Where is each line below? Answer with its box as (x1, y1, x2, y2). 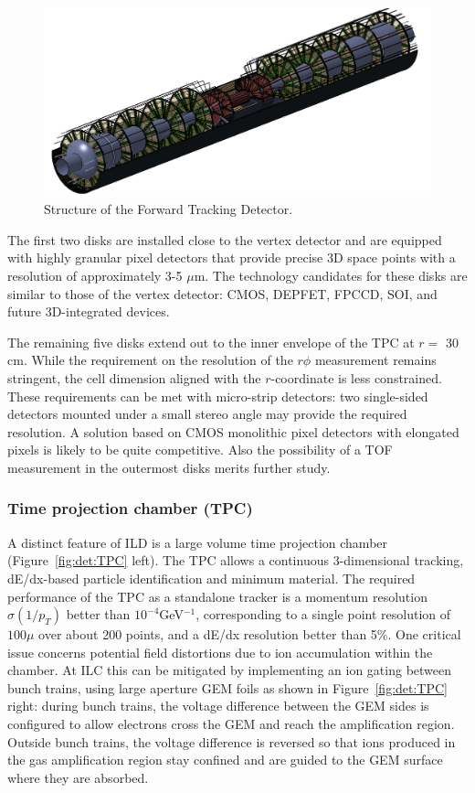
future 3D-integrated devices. (7, 302, 170, 321)
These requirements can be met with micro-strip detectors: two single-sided (7, 386, 428, 405)
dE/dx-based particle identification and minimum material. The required (7, 568, 416, 587)
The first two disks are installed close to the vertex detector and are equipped (7, 230, 442, 249)
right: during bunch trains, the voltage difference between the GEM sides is (7, 696, 429, 715)
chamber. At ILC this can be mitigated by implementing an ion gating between (7, 660, 452, 680)
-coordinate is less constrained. (270, 368, 442, 387)
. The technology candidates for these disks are (205, 265, 468, 284)
